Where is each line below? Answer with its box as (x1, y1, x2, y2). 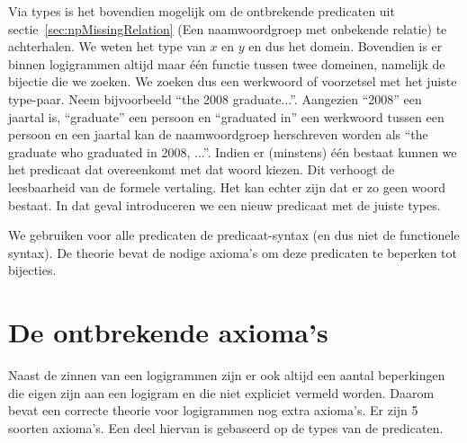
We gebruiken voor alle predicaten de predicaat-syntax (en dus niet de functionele (8, 226, 460, 244)
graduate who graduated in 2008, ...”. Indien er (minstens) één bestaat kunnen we (8, 142, 457, 161)
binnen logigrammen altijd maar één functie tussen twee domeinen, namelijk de (8, 54, 445, 73)
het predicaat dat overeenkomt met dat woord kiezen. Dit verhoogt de (8, 160, 395, 179)
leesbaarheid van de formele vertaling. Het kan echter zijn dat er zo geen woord (8, 177, 445, 196)
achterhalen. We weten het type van (8, 37, 206, 56)
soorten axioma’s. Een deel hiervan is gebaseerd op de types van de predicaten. (8, 418, 444, 437)
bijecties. (8, 261, 57, 279)
